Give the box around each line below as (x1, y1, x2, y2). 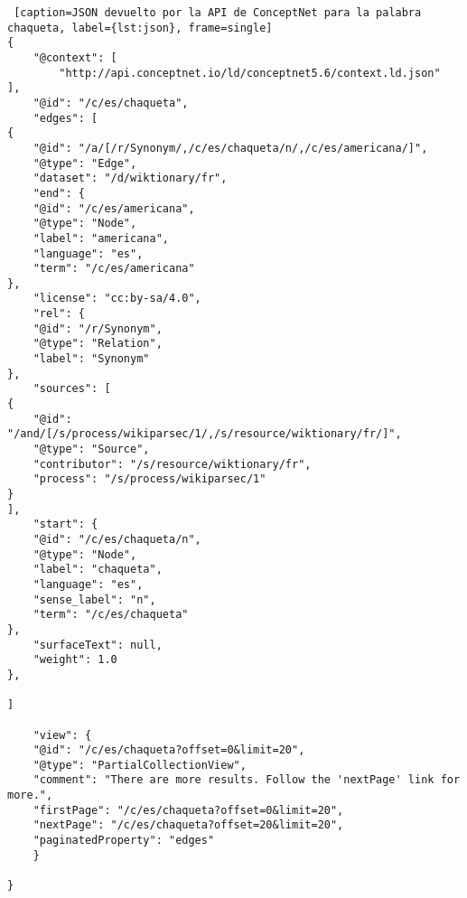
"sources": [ (33, 382, 111, 396)
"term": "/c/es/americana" (33, 262, 195, 276)
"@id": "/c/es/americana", (33, 201, 195, 215)
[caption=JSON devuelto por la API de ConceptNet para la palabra (14, 6, 422, 19)
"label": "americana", (33, 231, 169, 245)
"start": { (33, 518, 98, 531)
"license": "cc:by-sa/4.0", (33, 292, 201, 305)
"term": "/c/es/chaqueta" (33, 608, 189, 622)
